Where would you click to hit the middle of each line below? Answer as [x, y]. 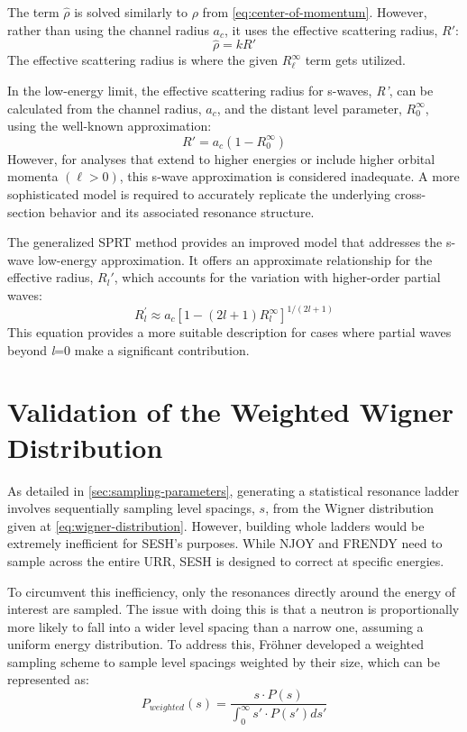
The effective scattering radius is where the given [143, 60]
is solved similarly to [131, 12]
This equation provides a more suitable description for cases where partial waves [229, 332]
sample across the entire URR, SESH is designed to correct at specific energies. [226, 560]
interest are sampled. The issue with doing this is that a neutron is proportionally [233, 609]
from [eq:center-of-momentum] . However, [315, 12]
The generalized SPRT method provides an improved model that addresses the [225, 242]
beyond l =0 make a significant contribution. [128, 349]
